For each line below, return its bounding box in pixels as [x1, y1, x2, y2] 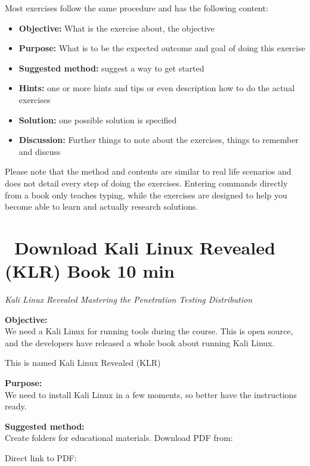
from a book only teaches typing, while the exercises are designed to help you [5, 188, 287, 201]
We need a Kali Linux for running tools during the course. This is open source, [5, 325, 293, 337]
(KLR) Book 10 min [5, 259, 175, 283]
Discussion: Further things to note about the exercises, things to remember [18, 133, 299, 146]
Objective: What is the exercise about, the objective [18, 21, 215, 34]
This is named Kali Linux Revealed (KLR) [5, 356, 161, 369]
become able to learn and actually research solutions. [5, 200, 199, 213]
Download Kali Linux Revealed [14, 235, 275, 259]
